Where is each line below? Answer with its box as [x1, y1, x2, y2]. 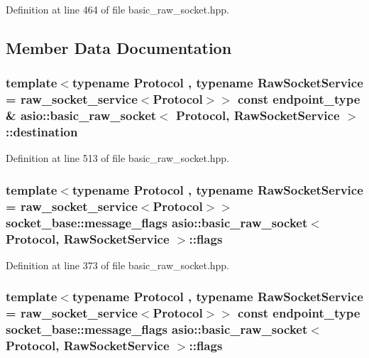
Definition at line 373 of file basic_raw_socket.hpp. [6, 257, 230, 272]
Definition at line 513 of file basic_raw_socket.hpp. [6, 151, 230, 166]
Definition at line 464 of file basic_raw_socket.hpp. [6, 2, 230, 16]
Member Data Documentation [6, 36, 232, 58]
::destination [6, 123, 78, 141]
